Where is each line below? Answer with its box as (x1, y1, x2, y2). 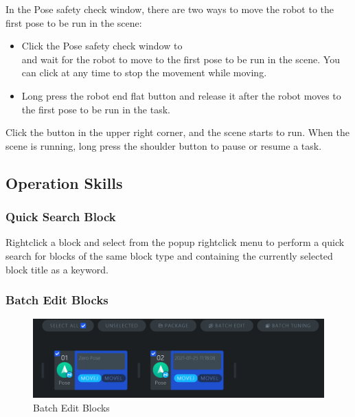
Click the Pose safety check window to (21, 38, 183, 53)
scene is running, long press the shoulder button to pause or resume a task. (5, 138, 322, 153)
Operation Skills (5, 172, 123, 193)
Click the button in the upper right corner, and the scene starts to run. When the (5, 125, 350, 139)
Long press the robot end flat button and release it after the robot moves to (21, 88, 341, 102)
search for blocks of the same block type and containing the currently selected (5, 248, 333, 262)
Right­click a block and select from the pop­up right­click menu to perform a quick (5, 235, 345, 249)
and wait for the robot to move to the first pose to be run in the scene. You (21, 52, 340, 66)
